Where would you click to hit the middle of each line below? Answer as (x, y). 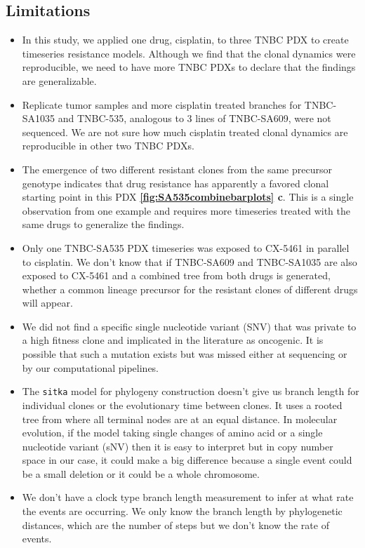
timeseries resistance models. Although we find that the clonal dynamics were (189, 53)
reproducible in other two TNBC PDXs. (108, 146)
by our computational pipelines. (91, 367)
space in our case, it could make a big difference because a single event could (187, 460)
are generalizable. (59, 80)
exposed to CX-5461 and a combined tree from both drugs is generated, (176, 275)
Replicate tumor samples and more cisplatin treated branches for (162, 104)
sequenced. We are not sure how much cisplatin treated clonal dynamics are (185, 132)
